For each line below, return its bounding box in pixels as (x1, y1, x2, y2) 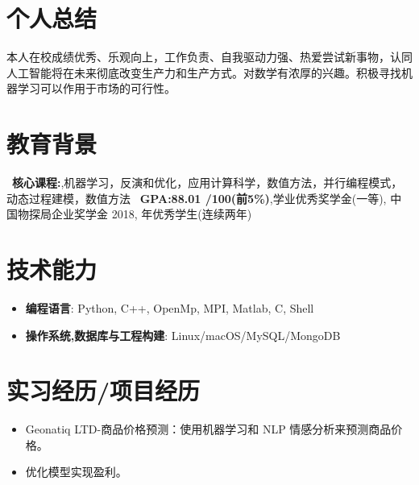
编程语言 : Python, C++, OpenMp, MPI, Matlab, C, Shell (25, 299, 314, 316)
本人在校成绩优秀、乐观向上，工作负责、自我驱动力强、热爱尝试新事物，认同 (6, 48, 413, 65)
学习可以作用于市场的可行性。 (17, 80, 176, 97)
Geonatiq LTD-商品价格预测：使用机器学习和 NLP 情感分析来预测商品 (25, 421, 392, 437)
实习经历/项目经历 (6, 374, 201, 407)
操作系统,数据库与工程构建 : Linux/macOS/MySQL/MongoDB (25, 326, 341, 343)
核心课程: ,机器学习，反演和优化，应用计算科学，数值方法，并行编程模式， (12, 174, 403, 191)
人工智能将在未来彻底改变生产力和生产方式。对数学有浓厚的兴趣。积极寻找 (6, 64, 401, 81)
